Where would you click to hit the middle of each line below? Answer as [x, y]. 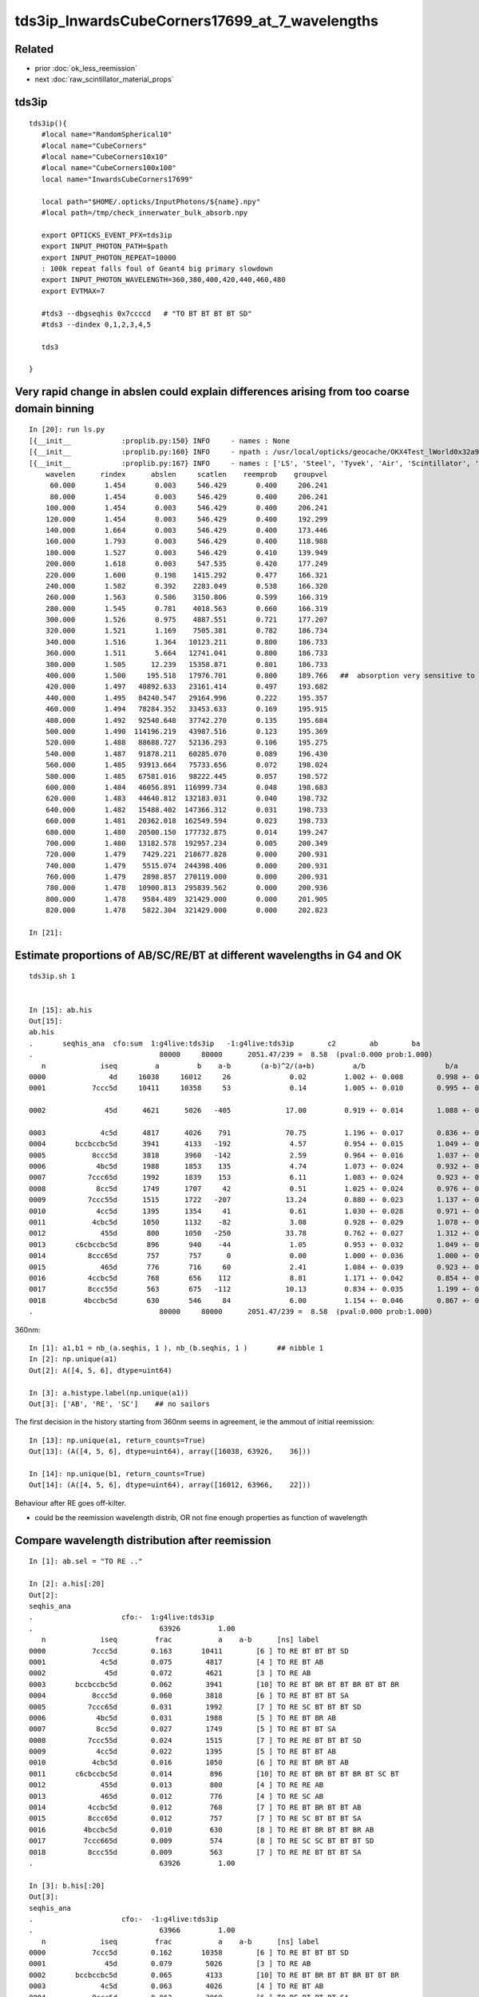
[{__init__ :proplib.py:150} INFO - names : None [160, 441]
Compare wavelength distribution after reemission [143, 1540]
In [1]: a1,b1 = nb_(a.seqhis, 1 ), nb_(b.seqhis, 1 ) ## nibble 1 [176, 1348]
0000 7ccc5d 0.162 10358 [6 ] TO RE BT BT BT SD [189, 1953]
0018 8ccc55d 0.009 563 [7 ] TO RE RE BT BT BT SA [195, 1852]
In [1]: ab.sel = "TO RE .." [86, 1561]
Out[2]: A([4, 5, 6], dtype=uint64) [101, 1370]
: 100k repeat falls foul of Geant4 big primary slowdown [157, 268]
